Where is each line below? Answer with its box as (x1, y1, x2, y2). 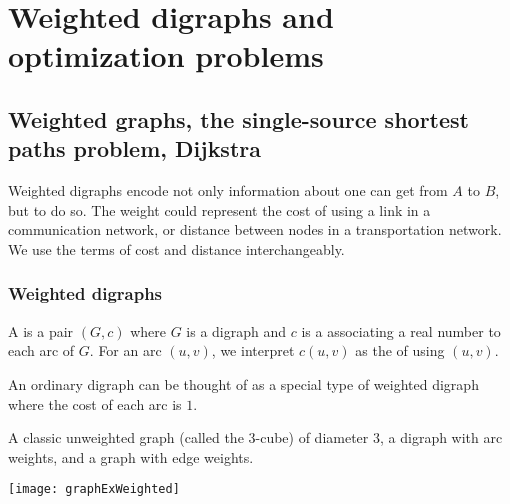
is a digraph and (186, 320, 287, 341)
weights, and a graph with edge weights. (8, 446, 254, 467)
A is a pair (8, 320, 74, 341)
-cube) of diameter (255, 427, 369, 448)
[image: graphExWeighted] (8, 482, 180, 497)
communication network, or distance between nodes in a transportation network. (8, 219, 502, 240)
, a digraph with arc (380, 427, 503, 448)
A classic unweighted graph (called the (8, 427, 244, 448)
